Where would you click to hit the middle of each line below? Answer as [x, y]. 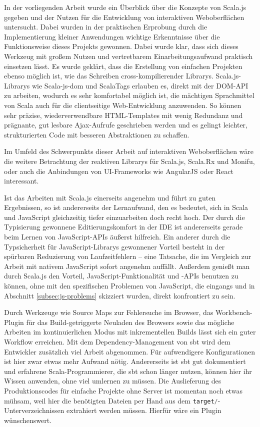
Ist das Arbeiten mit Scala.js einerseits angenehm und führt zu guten [110, 197]
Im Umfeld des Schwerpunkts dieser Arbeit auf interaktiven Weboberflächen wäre [129, 151]
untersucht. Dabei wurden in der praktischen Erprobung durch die [106, 27]
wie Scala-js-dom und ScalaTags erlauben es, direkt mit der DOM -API [140, 85]
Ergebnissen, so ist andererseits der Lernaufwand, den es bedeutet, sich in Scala [126, 207]
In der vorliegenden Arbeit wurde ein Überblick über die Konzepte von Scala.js [125, 7]
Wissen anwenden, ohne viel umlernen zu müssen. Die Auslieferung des [113, 381]
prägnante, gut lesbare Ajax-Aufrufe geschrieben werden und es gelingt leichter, [126, 125]
